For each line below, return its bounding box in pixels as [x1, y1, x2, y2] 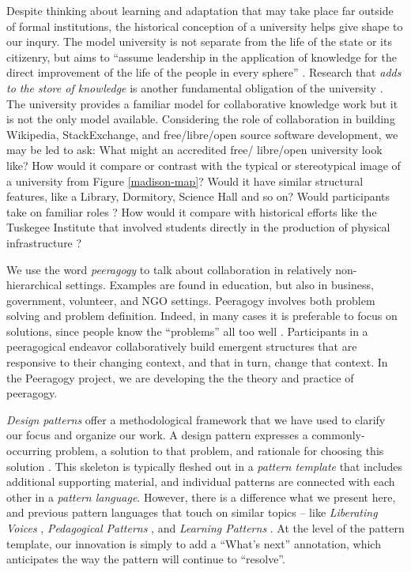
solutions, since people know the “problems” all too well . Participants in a [6, 322, 368, 339]
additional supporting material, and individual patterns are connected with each [6, 473, 395, 490]
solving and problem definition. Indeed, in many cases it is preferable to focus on [6, 307, 398, 324]
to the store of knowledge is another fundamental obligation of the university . [6, 79, 383, 96]
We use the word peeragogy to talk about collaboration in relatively [6, 261, 332, 277]
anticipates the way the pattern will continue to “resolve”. [6, 551, 285, 567]
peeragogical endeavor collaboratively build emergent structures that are [6, 338, 357, 355]
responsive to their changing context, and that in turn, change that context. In [6, 354, 388, 371]
